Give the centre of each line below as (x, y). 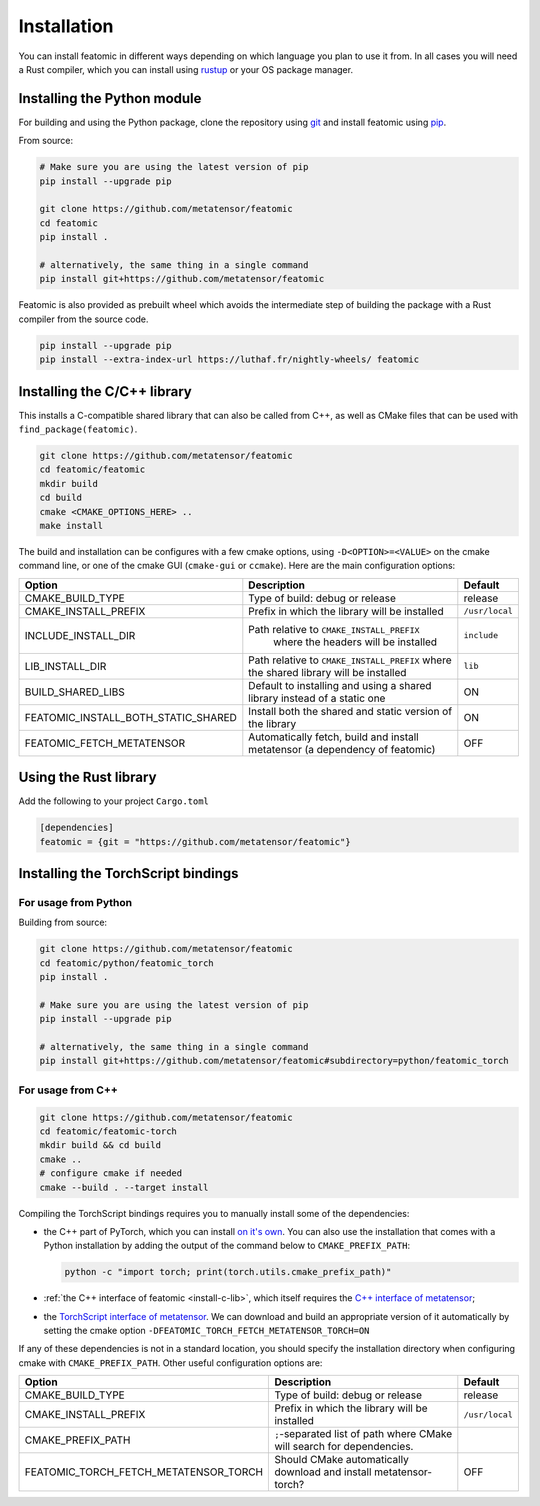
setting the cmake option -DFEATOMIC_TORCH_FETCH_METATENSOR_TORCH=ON (206, 1331)
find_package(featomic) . (78, 429)
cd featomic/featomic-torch (108, 1131)
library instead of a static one (317, 698)
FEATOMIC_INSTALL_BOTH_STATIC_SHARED (130, 717)
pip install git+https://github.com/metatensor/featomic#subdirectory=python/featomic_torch (274, 1061)
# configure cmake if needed (111, 1173)
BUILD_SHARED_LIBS (74, 692)
